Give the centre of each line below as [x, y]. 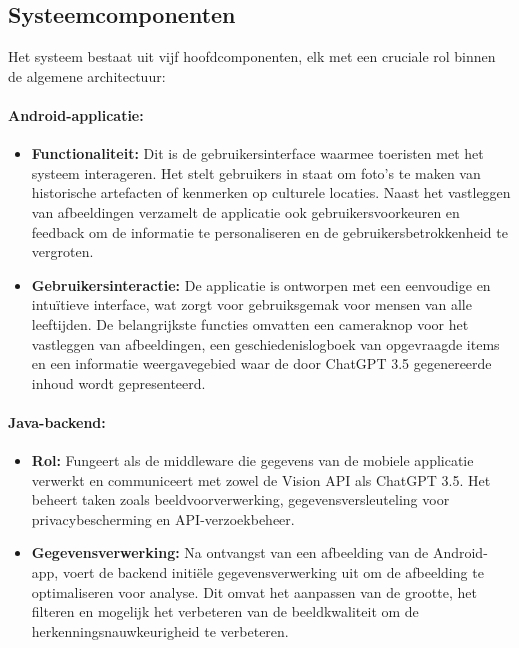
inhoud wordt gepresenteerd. [118, 382]
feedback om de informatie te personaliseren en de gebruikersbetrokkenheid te [269, 231]
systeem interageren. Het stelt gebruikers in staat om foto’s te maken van [256, 172]
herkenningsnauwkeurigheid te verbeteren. [160, 630]
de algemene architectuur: [87, 75]
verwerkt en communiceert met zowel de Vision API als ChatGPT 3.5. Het [261, 479]
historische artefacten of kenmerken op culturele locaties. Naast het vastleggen [271, 192]
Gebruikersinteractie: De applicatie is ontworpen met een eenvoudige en [261, 284]
